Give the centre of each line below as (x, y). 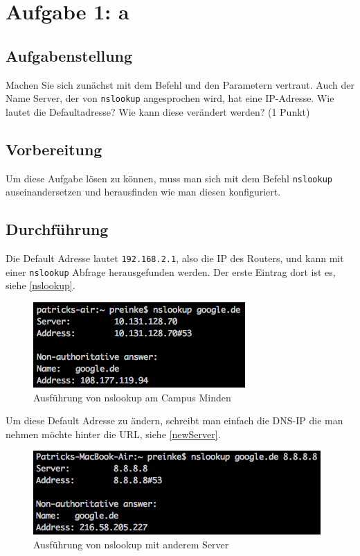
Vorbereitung (54, 149)
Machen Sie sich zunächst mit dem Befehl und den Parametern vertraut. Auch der (180, 84)
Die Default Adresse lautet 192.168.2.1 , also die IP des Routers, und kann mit (175, 258)
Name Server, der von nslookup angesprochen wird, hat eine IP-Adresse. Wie (170, 98)
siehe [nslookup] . (40, 285)
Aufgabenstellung (69, 55)
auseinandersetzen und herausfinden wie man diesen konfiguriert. (143, 192)
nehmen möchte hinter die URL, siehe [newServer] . (113, 434)
